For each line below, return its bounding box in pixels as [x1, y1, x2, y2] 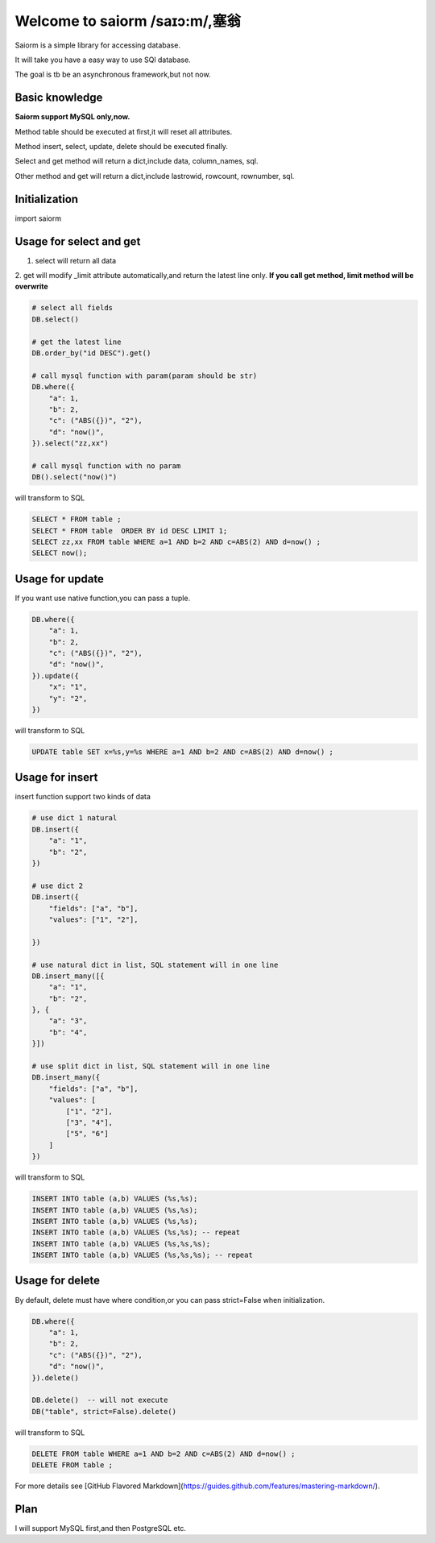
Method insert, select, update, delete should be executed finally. [14, 142, 229, 151]
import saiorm [14, 214, 62, 223]
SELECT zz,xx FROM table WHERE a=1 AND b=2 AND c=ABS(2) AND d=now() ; [31, 537, 321, 546]
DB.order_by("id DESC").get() [31, 348, 151, 358]
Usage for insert [14, 770, 98, 785]
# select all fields [31, 303, 113, 313]
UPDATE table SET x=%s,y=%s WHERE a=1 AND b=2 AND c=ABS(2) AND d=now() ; [31, 747, 334, 757]
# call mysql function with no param [31, 461, 181, 471]
